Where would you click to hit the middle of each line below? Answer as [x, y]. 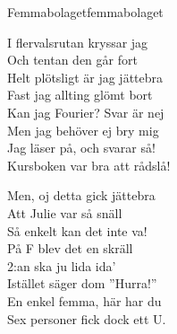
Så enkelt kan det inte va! [77, 230]
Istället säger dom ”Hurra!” [82, 283]
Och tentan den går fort [72, 60]
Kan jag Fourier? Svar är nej [86, 112]
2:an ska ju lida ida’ [62, 265]
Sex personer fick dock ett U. [87, 318]
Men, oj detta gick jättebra [81, 195]
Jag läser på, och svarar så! [81, 148]
